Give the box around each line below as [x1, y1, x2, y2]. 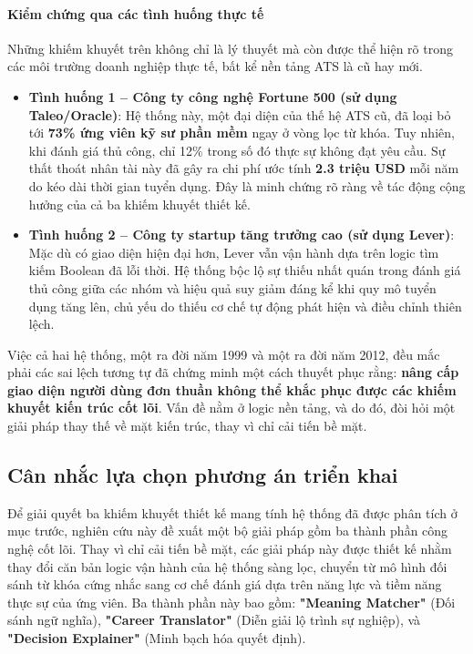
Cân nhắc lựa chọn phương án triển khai [7, 461, 398, 489]
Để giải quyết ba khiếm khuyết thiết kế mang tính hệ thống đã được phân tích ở [7, 503, 458, 522]
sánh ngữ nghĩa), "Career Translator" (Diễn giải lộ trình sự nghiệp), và [7, 610, 421, 629]
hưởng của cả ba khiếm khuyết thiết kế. [28, 194, 251, 213]
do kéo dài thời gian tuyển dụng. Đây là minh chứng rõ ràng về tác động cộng [28, 176, 466, 195]
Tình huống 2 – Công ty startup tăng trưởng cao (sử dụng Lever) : [28, 225, 455, 244]
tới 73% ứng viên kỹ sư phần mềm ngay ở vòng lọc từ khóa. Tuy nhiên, [28, 123, 455, 142]
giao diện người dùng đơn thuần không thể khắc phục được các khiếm [7, 380, 457, 399]
